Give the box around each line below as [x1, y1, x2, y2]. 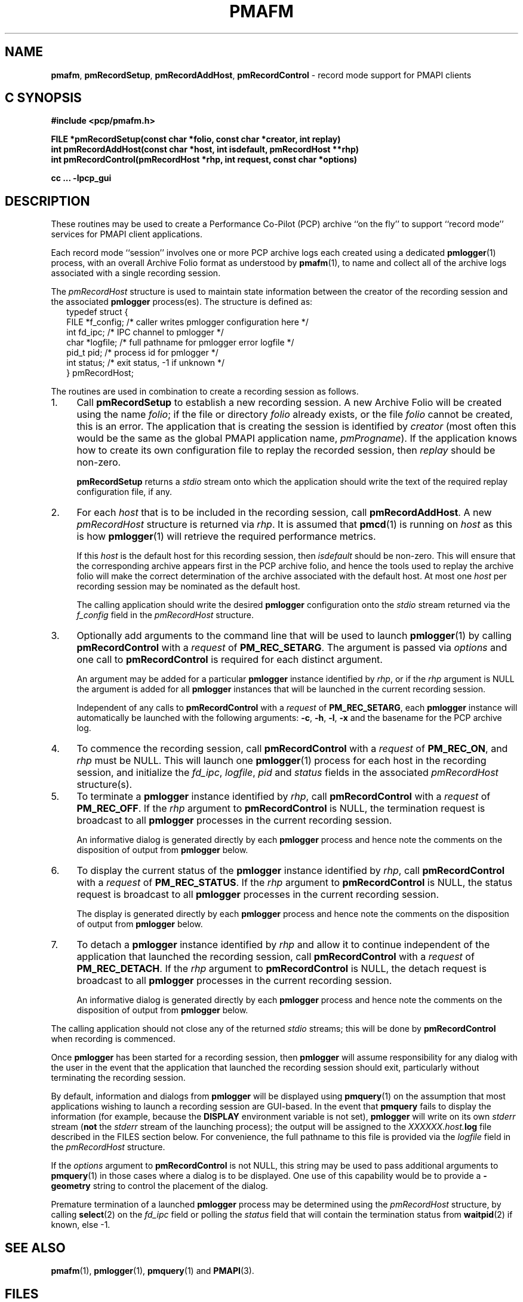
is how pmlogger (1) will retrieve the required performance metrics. [76, 530, 376, 543]
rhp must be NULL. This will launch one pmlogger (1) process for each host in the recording [76, 754, 487, 767]
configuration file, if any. [76, 487, 173, 497]
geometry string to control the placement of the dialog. [51, 1181, 268, 1191]
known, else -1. [51, 1220, 110, 1230]
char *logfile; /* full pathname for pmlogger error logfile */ [66, 337, 294, 348]
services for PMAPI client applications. [51, 229, 203, 240]
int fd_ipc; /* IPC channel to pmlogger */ [66, 327, 224, 338]
